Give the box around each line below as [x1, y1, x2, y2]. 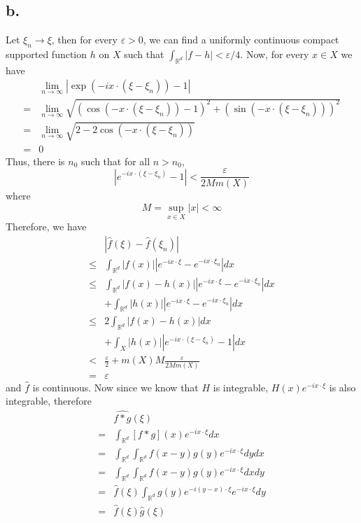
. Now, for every [240, 47, 309, 61]
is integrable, [213, 379, 269, 394]
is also [329, 379, 356, 394]
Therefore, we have [6, 219, 87, 234]
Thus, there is [6, 153, 65, 168]
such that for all [81, 153, 150, 168]
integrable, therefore [6, 393, 92, 408]
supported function [6, 47, 87, 61]
